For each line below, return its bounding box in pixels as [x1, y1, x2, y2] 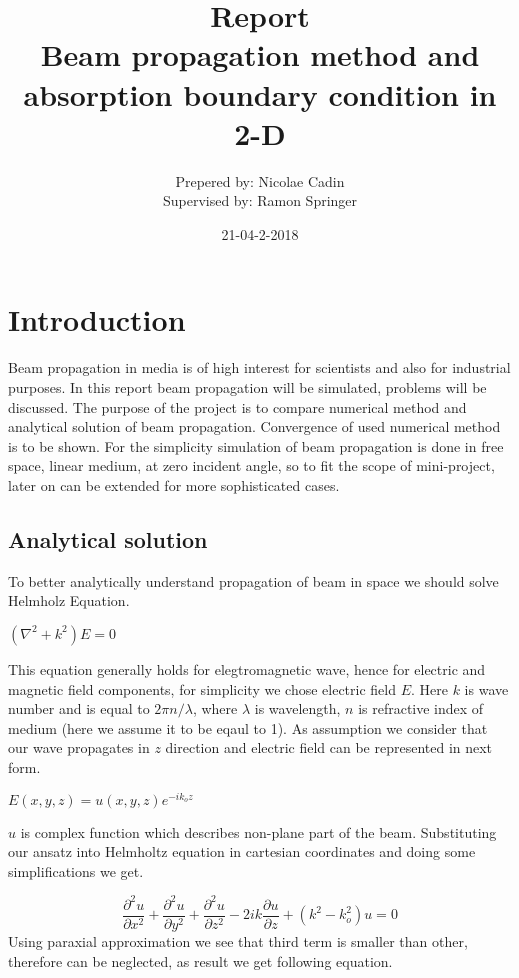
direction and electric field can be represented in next [165, 737, 493, 758]
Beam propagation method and [40, 34, 480, 75]
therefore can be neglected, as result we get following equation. [8, 950, 393, 971]
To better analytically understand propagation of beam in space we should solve [8, 570, 499, 591]
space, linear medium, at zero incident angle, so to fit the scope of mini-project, [8, 455, 495, 476]
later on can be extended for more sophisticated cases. [8, 474, 340, 495]
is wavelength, [254, 698, 341, 719]
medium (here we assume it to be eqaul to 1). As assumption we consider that [8, 717, 488, 738]
